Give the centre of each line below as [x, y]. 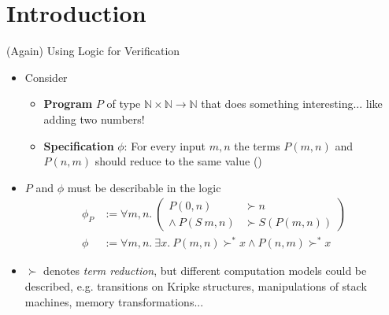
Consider [46, 77]
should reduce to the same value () [178, 161]
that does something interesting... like [292, 104]
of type [124, 104]
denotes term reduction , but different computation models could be [205, 271]
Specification [79, 145]
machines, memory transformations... [114, 301]
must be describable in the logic [144, 187]
